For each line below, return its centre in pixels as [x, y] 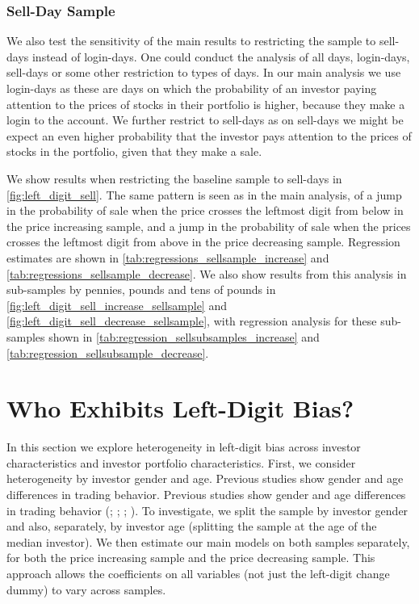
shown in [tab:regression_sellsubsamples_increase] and [184, 336]
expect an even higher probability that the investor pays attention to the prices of [209, 135]
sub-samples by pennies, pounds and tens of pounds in [141, 289]
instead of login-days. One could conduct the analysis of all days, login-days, [221, 56]
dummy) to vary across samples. [86, 589]
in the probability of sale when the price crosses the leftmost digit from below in [205, 210]
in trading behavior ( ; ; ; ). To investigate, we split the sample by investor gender [207, 510]
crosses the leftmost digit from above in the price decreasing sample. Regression [203, 242]
